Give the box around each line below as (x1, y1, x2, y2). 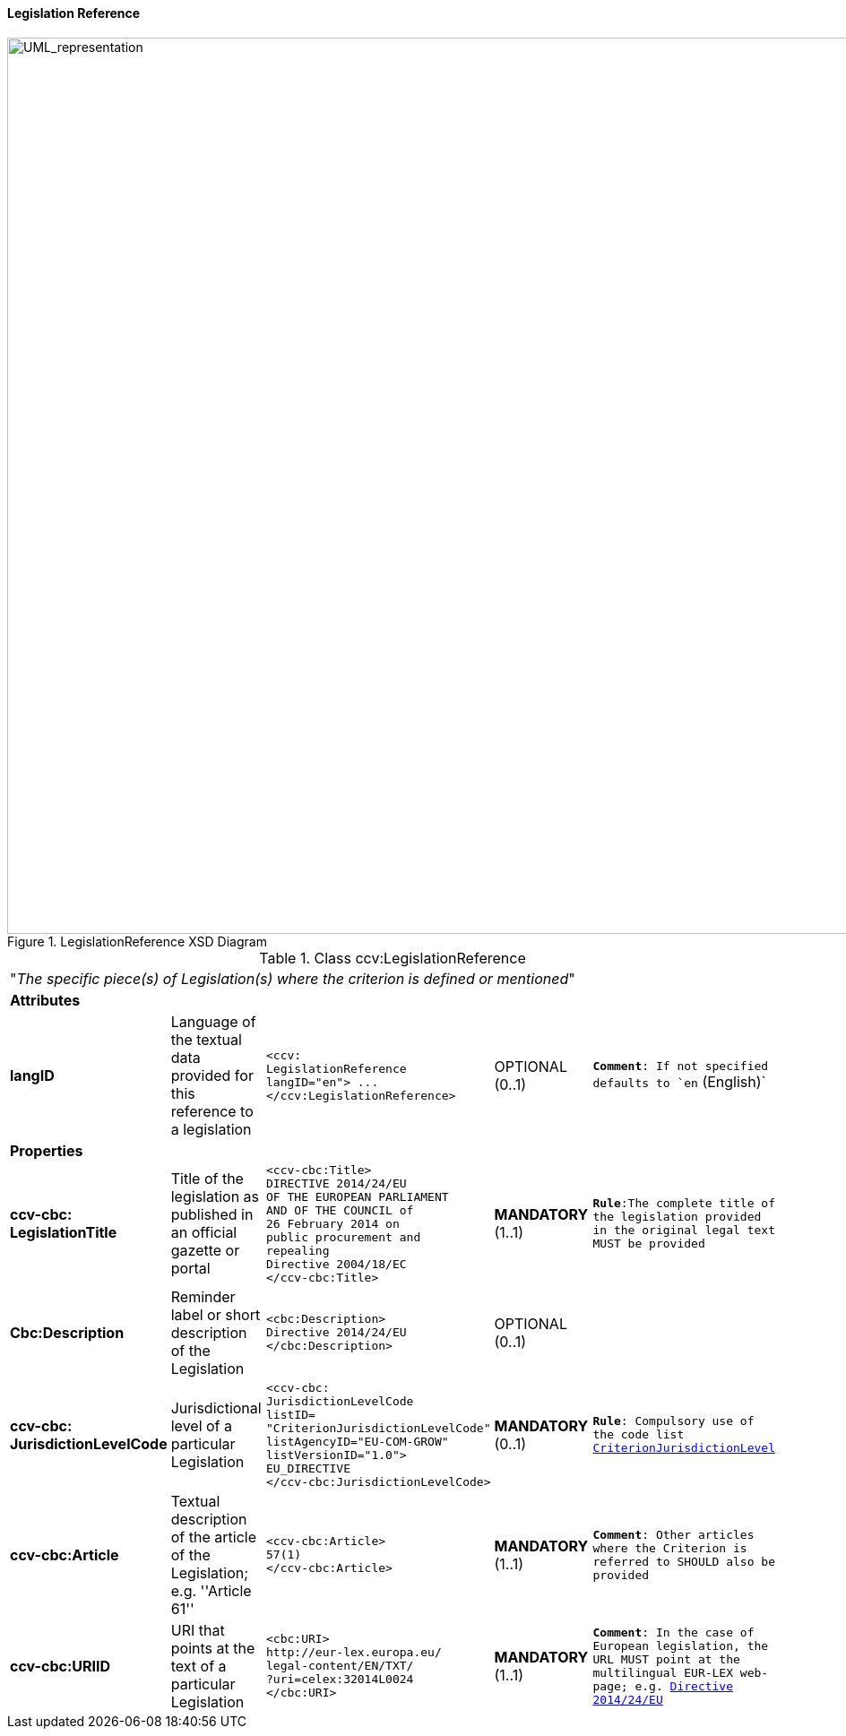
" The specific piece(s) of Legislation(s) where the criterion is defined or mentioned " (10, 969, 575, 988)
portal (170, 1259, 211, 1278)
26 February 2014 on (266, 1216, 400, 1231)
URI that (170, 1620, 225, 1639)
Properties (10, 1141, 83, 1160)
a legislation (170, 1119, 252, 1138)
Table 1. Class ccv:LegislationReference (259, 948, 526, 967)
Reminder (170, 1287, 236, 1306)
